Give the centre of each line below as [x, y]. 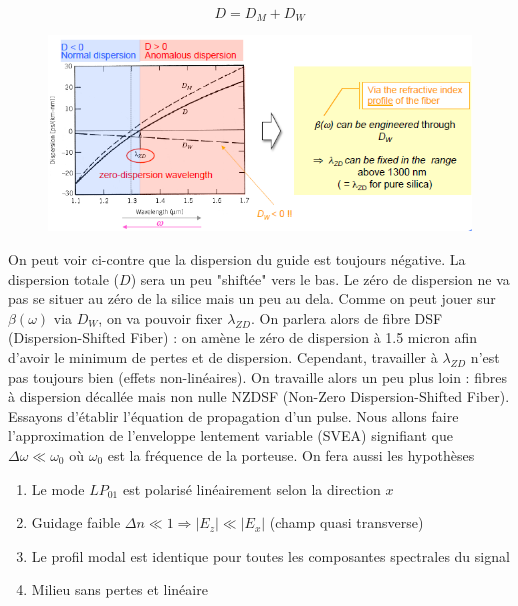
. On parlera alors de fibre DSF [346, 317]
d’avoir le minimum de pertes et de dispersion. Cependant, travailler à [223, 356]
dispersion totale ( [64, 278]
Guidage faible [76, 522]
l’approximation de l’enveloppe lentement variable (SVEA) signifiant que [230, 435]
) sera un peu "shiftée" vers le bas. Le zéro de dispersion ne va [320, 278]
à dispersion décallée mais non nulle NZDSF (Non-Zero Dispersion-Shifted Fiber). [259, 396]
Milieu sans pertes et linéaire [119, 589]
